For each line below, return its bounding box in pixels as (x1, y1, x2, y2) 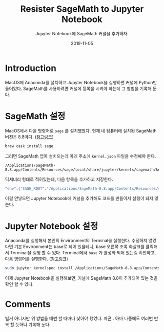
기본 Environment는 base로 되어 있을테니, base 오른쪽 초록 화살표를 (14, 243, 145, 250)
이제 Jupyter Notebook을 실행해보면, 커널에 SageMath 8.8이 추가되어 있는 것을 (5, 275, 158, 281)
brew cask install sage (5, 143, 54, 149)
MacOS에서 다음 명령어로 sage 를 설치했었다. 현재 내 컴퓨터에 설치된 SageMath (5, 128, 157, 133)
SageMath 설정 (5, 111, 66, 122)
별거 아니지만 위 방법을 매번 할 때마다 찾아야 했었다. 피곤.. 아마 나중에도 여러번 (5, 315, 153, 321)
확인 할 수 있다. (5, 281, 34, 287)
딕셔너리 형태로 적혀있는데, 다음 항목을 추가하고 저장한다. (5, 176, 113, 182)
